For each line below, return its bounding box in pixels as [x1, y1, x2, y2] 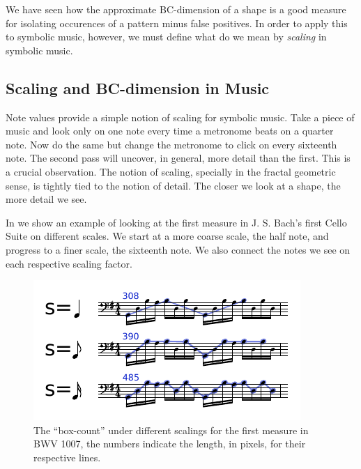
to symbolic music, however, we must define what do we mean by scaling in [6, 29, 327, 44]
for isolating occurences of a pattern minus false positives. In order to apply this [6, 15, 348, 30]
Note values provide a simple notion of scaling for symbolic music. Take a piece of [6, 109, 355, 124]
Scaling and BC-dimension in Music [6, 77, 270, 98]
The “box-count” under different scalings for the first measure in [33, 422, 309, 437]
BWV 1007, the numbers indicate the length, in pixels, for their [33, 436, 306, 451]
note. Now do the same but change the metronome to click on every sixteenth [6, 137, 337, 151]
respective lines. [33, 449, 101, 464]
